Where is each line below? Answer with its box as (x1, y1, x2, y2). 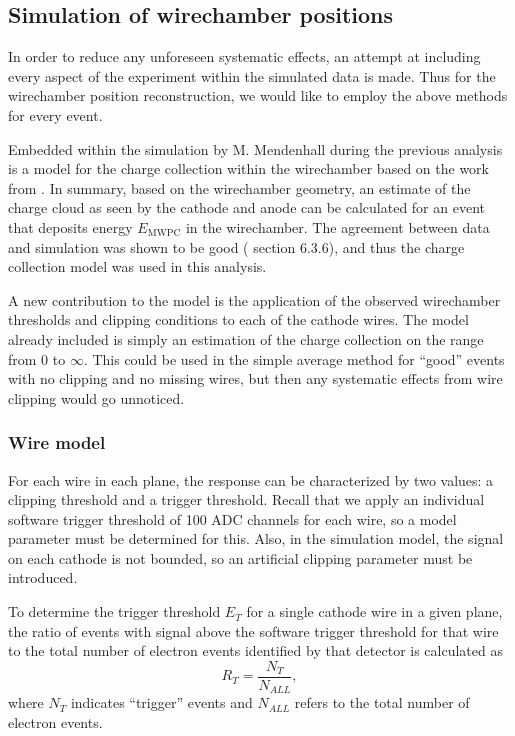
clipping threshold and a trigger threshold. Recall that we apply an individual (8, 489, 485, 510)
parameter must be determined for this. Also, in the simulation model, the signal (8, 528, 504, 549)
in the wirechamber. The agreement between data (185, 216, 490, 237)
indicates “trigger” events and (70, 692, 253, 713)
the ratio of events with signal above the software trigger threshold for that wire (8, 620, 499, 641)
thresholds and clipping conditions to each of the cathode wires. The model (8, 309, 469, 330)
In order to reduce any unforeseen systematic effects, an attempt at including (8, 46, 481, 67)
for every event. (8, 104, 103, 125)
